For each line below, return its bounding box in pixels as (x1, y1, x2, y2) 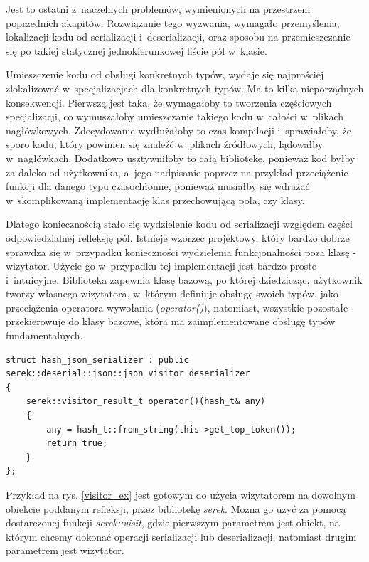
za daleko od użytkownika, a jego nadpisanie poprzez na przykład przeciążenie (6, 164, 348, 179)
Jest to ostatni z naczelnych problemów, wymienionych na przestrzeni (6, 1, 311, 16)
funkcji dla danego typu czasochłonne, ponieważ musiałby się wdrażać (6, 179, 310, 193)
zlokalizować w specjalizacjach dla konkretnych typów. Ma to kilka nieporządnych (6, 80, 364, 95)
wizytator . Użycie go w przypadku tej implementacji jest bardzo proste (6, 258, 317, 273)
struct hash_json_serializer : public (6, 354, 189, 365)
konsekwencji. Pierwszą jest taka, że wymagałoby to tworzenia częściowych (6, 95, 332, 110)
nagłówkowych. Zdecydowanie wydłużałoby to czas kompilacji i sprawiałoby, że (6, 122, 352, 137)
